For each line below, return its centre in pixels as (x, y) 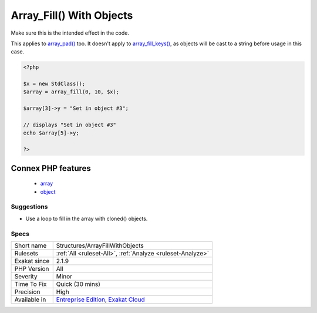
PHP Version (32, 268)
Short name (31, 245)
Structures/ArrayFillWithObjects (100, 245)
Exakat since (32, 261)
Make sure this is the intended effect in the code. (70, 33)
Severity (26, 276)
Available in (30, 299)
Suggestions (29, 207)
